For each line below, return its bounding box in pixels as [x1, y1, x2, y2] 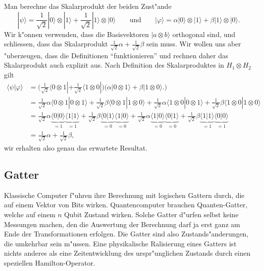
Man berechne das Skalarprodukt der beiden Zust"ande [4, 1, 172, 11]
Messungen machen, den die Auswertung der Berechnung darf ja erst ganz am [4, 219, 240, 229]
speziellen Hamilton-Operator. [4, 257, 96, 268]
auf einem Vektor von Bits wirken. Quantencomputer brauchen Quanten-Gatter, [4, 199, 248, 210]
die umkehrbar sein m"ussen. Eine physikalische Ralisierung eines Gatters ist [4, 238, 237, 248]
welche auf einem [4, 209, 55, 219]
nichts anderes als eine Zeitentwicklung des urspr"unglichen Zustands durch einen [4, 248, 251, 258]
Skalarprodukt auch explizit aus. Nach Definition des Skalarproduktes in [4, 60, 224, 70]
